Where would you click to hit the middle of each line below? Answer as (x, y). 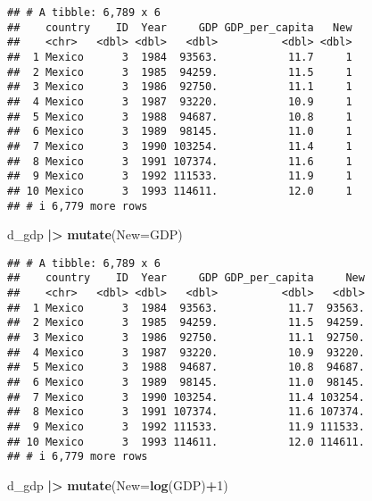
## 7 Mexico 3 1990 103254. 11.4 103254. (186, 397)
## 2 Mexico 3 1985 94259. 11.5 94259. (186, 323)
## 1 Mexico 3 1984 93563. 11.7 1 (180, 57)
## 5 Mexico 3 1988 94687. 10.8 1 (180, 117)
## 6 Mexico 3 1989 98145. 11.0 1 (180, 132)
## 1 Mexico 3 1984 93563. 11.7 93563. (186, 308)
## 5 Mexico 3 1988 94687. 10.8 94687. (186, 367)
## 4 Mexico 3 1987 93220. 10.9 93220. (186, 352)
